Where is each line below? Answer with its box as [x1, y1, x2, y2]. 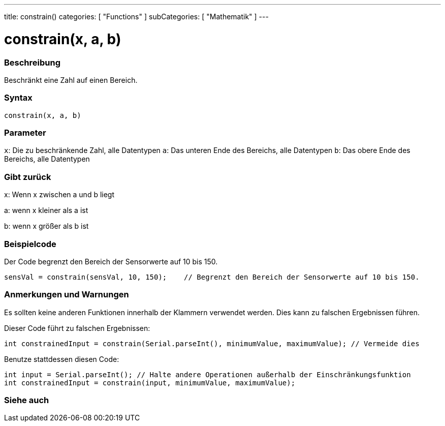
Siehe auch [4, 395, 49, 405]
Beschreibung [4, 57, 61, 68]
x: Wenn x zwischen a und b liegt [4, 190, 115, 199]
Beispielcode [4, 238, 56, 249]
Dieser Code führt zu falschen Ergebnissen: [4, 323, 150, 332]
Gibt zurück [4, 171, 51, 182]
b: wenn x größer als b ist [4, 222, 89, 231]
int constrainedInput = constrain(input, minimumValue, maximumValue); [4, 378, 296, 387]
